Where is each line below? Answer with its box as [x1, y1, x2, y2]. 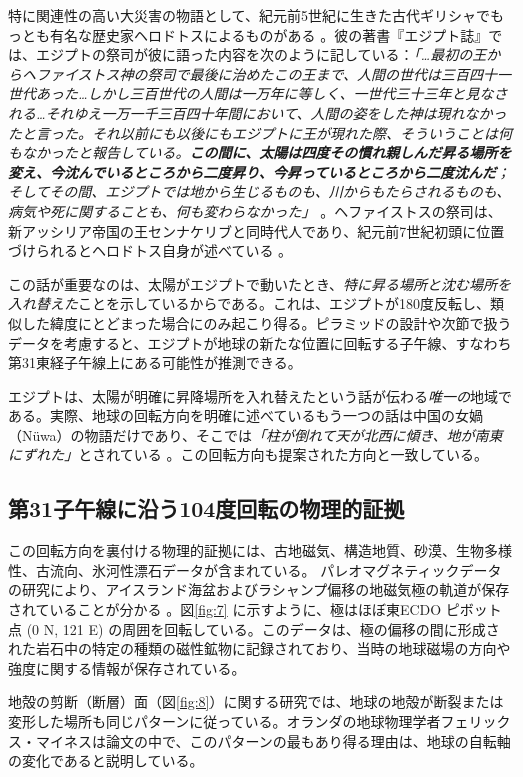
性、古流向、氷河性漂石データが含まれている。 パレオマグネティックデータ [8, 559, 502, 580]
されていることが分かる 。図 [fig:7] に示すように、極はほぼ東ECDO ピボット [8, 599, 502, 620]
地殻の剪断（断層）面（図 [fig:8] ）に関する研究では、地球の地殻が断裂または [8, 691, 504, 712]
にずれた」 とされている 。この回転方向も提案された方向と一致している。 [8, 444, 488, 465]
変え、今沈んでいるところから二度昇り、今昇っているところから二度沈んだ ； [8, 161, 511, 182]
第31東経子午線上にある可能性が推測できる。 [8, 352, 302, 373]
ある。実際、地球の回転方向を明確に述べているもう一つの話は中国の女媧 [8, 405, 484, 426]
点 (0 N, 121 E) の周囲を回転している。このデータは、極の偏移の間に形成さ [8, 618, 500, 639]
